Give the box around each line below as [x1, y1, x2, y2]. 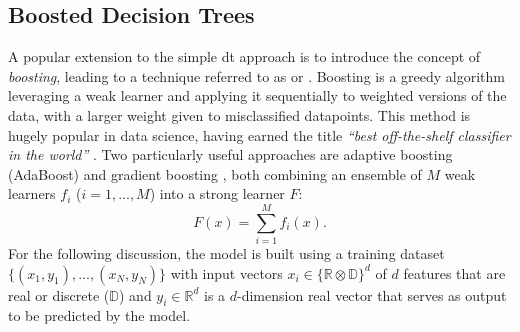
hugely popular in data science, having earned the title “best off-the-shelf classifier [8, 124, 511, 145]
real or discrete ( [8, 284, 110, 305]
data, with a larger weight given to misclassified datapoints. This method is [8, 104, 471, 125]
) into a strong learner [149, 183, 285, 204]
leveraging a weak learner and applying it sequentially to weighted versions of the [8, 85, 507, 106]
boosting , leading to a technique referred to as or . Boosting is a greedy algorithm [8, 65, 505, 86]
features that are [403, 262, 506, 283]
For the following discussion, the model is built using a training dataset [8, 243, 445, 264]
